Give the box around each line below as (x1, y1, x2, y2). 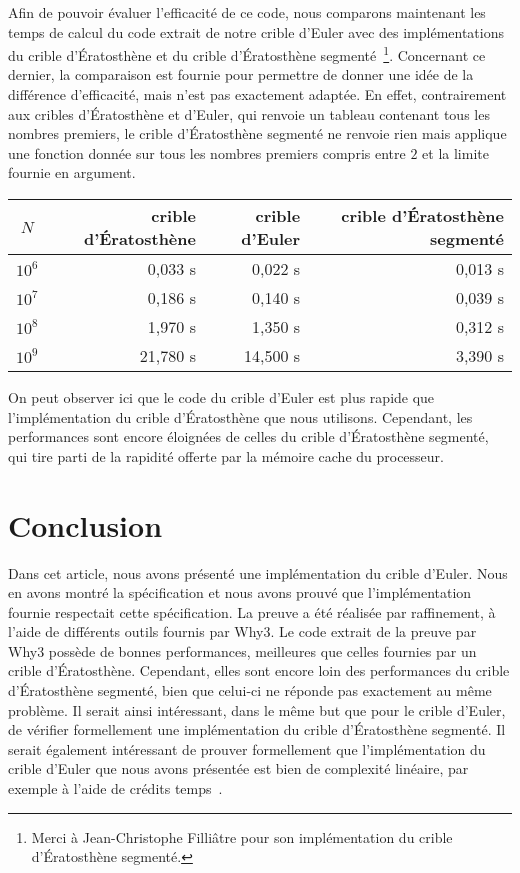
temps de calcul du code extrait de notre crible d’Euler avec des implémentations (8, 21, 504, 42)
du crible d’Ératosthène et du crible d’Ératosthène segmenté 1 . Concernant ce (8, 42, 486, 65)
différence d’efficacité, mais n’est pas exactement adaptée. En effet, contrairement (8, 84, 507, 105)
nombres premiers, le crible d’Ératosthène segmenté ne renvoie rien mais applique (8, 123, 507, 144)
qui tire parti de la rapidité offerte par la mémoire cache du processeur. (8, 445, 445, 466)
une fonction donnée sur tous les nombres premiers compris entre (8, 142, 406, 163)
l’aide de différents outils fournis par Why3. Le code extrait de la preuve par (8, 621, 477, 642)
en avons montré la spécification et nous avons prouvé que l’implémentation (8, 582, 472, 603)
